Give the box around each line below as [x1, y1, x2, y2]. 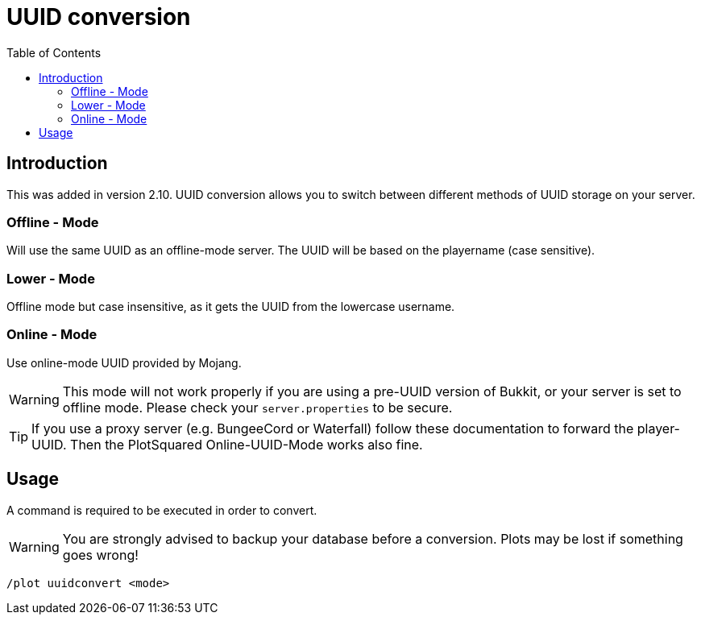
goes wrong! [62, 546, 139, 563]
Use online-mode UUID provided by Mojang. [6, 355, 242, 370]
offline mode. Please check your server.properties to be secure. [62, 399, 453, 416]
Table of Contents [6, 45, 102, 60]
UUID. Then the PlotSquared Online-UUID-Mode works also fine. [31, 436, 423, 453]
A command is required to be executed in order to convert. [6, 503, 317, 517]
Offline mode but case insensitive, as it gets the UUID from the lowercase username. [6, 300, 455, 314]
